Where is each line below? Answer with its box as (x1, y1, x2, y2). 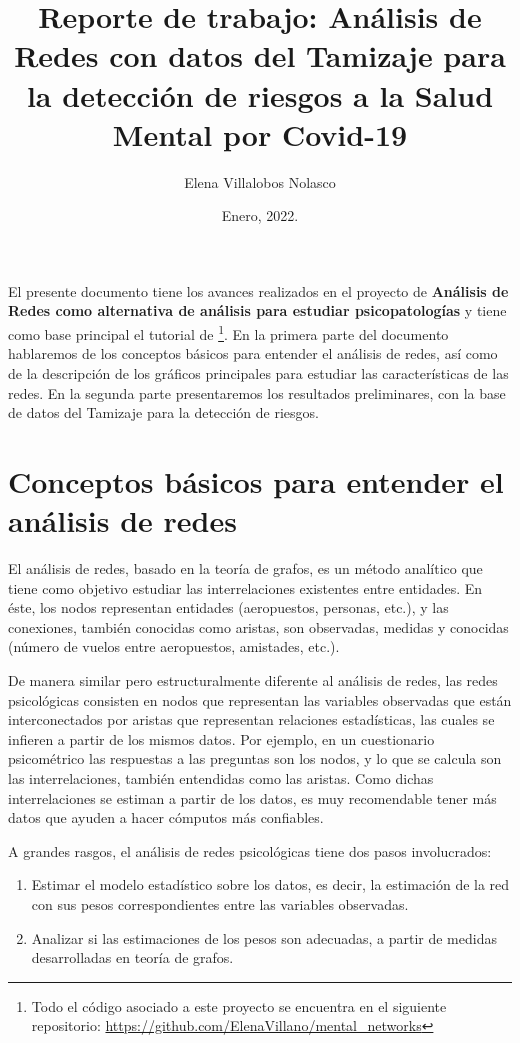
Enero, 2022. (221, 205, 299, 226)
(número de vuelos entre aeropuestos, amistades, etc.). (8, 636, 340, 657)
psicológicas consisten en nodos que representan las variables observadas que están (8, 689, 512, 710)
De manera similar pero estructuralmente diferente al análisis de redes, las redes (8, 669, 498, 690)
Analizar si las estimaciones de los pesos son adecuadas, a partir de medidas (31, 927, 497, 948)
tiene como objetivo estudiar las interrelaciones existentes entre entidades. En (8, 577, 483, 598)
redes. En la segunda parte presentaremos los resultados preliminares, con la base (8, 382, 506, 403)
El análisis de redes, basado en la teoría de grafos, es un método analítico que (8, 558, 483, 578)
